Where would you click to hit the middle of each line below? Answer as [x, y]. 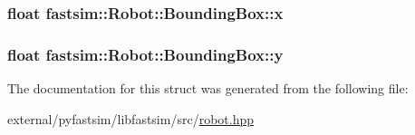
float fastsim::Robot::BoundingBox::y [145, 54]
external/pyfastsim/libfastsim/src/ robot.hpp [130, 118]
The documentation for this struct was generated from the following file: [208, 88]
